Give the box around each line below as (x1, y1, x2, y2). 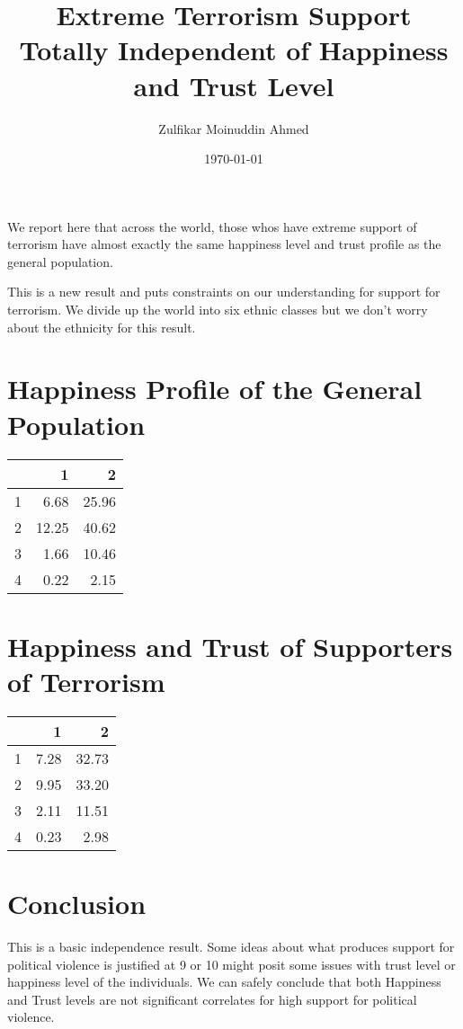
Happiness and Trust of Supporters (7, 627, 453, 664)
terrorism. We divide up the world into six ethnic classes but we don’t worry (7, 300, 428, 319)
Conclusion (7, 885, 147, 922)
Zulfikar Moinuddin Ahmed (158, 119, 309, 137)
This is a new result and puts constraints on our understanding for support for (7, 282, 441, 301)
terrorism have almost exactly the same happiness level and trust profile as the (7, 235, 441, 253)
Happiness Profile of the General (7, 370, 423, 407)
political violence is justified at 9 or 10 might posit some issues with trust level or (7, 954, 456, 973)
